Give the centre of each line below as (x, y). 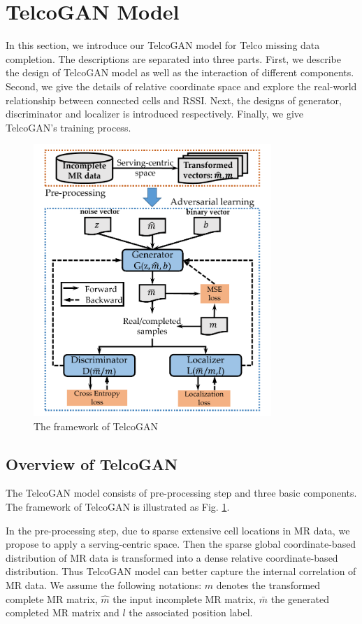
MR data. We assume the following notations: (104, 585)
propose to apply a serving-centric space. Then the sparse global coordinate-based (181, 544)
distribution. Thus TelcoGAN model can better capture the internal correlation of (181, 571)
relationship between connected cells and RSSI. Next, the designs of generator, (174, 100)
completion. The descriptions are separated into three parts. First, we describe (174, 58)
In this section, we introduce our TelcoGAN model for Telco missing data (163, 45)
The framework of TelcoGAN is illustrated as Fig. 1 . (118, 507)
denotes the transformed (268, 585)
